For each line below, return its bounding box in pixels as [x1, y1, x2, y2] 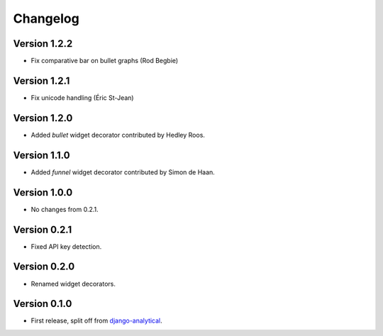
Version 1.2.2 [13, 38, 73, 50]
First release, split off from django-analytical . [30, 316, 162, 325]
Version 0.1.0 [13, 298, 72, 310]
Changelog [13, 11, 79, 26]
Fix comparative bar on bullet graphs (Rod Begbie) [30, 57, 179, 65]
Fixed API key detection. [30, 242, 102, 251]
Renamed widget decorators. [30, 279, 116, 288]
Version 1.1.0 [13, 149, 70, 161]
